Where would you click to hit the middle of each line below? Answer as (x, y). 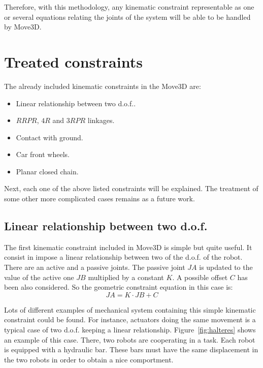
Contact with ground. (50, 137)
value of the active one (39, 277)
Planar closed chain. (47, 171)
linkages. (101, 120)
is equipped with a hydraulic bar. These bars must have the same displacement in (131, 349)
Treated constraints (73, 61)
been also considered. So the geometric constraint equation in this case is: (119, 287)
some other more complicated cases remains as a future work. (100, 198)
